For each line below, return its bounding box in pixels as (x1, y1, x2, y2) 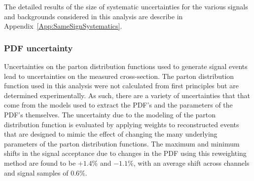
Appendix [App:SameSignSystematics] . (4, 21, 122, 31)
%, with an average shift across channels (127, 157, 250, 168)
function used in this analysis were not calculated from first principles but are (4, 80, 239, 91)
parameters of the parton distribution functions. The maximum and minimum (4, 138, 240, 148)
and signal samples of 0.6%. (4, 167, 87, 178)
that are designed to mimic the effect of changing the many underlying (4, 129, 218, 139)
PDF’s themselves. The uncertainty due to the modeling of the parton (4, 109, 216, 119)
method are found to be (4, 157, 76, 168)
